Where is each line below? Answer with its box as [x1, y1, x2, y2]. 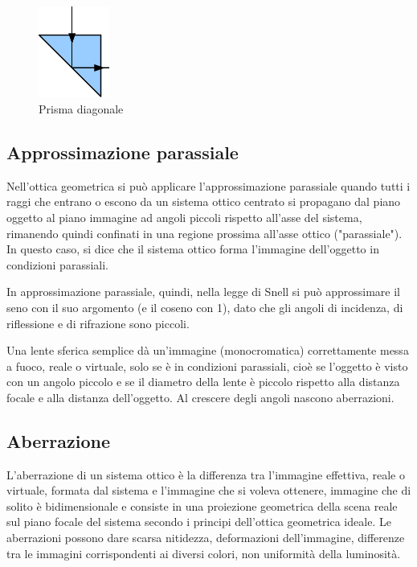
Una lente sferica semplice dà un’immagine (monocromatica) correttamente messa [6, 342, 409, 359]
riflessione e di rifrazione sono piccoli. [6, 314, 190, 331]
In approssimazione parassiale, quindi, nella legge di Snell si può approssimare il [6, 283, 400, 300]
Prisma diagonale [39, 100, 124, 117]
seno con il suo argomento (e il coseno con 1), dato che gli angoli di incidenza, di [6, 298, 403, 315]
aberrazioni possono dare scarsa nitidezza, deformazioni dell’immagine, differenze [6, 529, 405, 546]
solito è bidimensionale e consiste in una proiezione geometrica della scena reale [6, 497, 398, 514]
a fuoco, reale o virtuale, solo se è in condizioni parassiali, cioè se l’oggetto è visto [6, 357, 408, 374]
